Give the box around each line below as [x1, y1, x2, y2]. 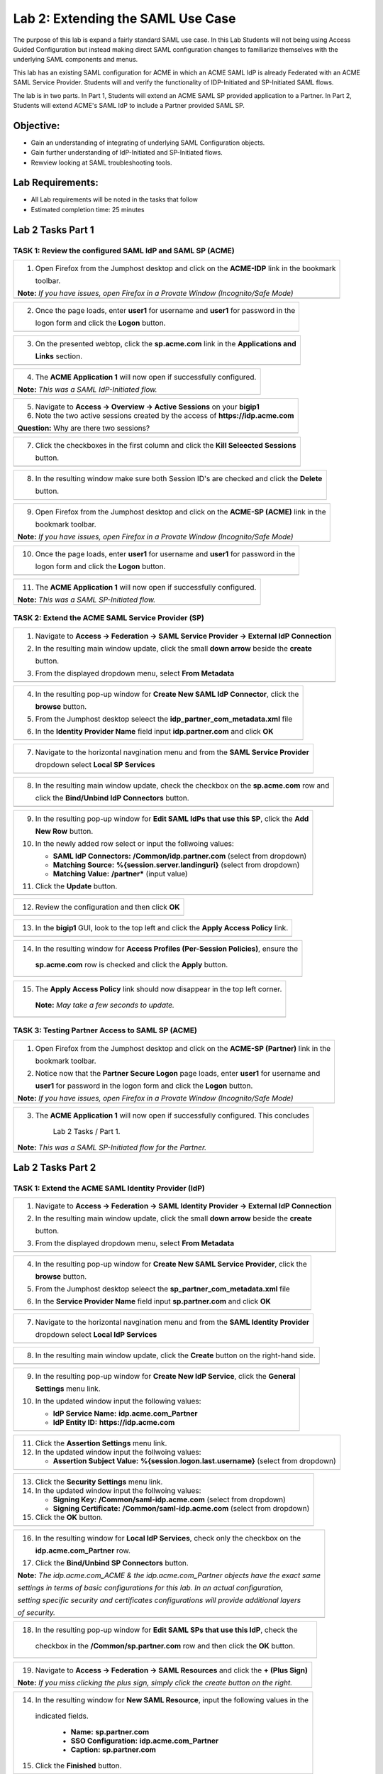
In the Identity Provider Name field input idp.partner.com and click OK [35, 726, 274, 736]
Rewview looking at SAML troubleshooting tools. [30, 158, 172, 167]
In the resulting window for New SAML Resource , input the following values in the [35, 1695, 309, 1705]
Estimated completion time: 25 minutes [30, 205, 145, 214]
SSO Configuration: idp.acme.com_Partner [70, 1736, 219, 1746]
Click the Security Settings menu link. [35, 1477, 163, 1487]
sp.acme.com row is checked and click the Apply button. [35, 959, 228, 969]
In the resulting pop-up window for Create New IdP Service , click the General [35, 1372, 296, 1382]
